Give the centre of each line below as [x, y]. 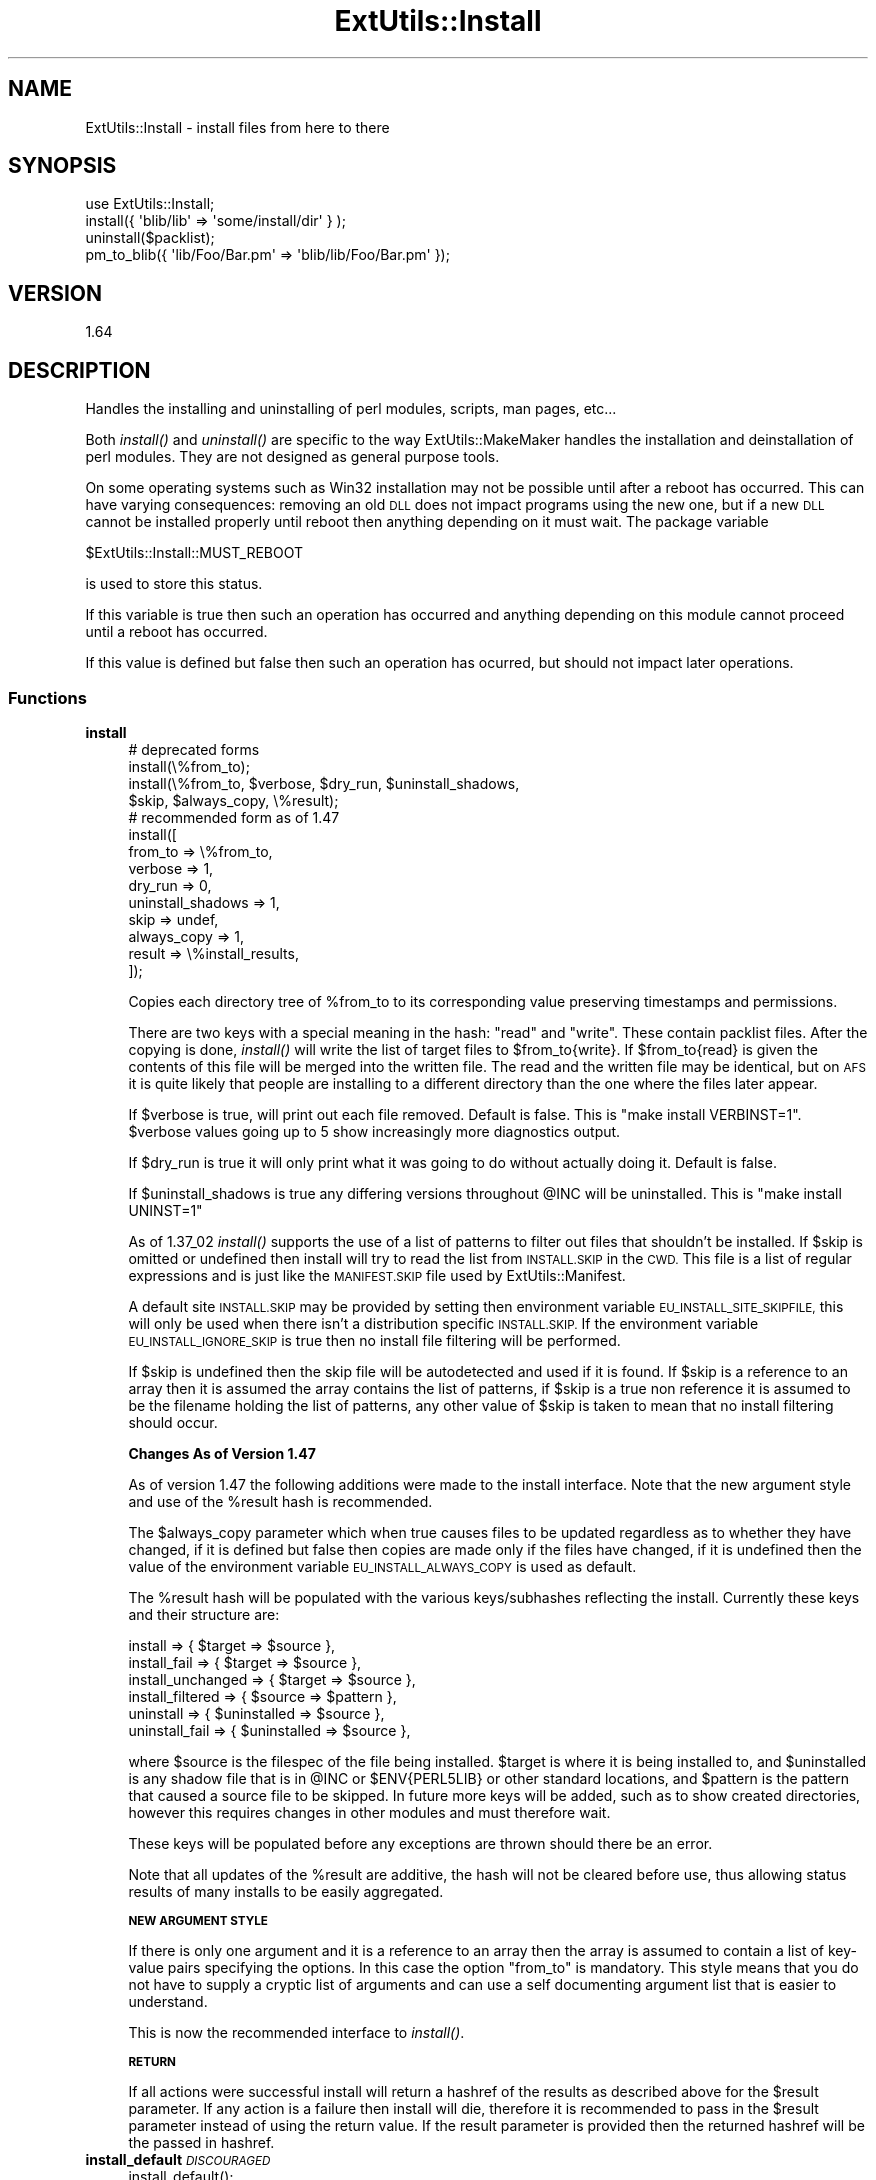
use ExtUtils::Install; [150, 204]
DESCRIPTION [79, 370]
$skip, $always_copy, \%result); [233, 800]
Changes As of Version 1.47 [222, 1453]
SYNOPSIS [62, 166]
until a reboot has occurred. [176, 632]
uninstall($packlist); [150, 238]
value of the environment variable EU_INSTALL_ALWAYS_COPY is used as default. [382, 1566]
